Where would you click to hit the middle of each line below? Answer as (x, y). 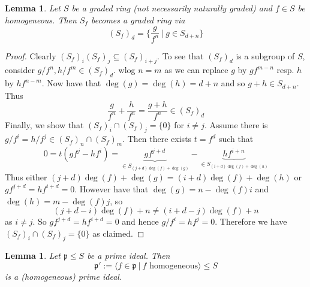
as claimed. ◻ (118, 233)
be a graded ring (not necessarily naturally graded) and (172, 8)
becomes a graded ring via (138, 19)
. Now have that (71, 83)
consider (20, 70)
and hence (140, 221)
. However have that (112, 188)
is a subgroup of (265, 55)
